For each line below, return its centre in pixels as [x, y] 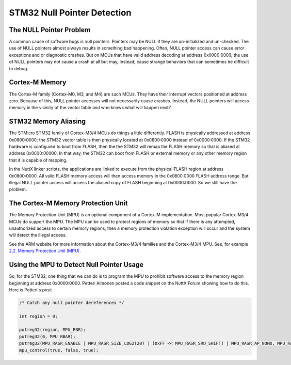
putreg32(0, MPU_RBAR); [48, 336]
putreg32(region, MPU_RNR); [52, 330]
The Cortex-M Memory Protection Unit [68, 203]
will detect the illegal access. [38, 235]
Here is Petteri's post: [31, 290]
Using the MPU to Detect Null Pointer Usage [76, 265]
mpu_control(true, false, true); [59, 350]
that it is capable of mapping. [38, 160]
